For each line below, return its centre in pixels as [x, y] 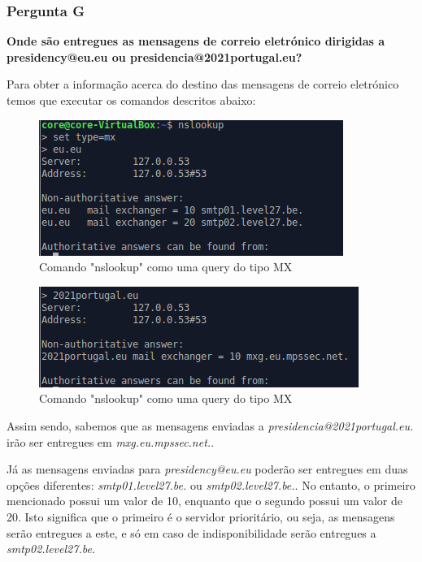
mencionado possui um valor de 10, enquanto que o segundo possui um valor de [204, 501]
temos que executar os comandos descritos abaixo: [131, 100]
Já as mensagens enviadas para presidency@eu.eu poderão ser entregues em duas [207, 469]
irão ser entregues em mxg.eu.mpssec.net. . [111, 441]
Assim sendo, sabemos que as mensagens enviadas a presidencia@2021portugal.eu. [210, 425]
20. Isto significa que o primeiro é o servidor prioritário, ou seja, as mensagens [201, 516]
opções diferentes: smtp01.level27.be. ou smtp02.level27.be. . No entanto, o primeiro [211, 484]
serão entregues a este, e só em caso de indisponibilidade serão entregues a [191, 532]
